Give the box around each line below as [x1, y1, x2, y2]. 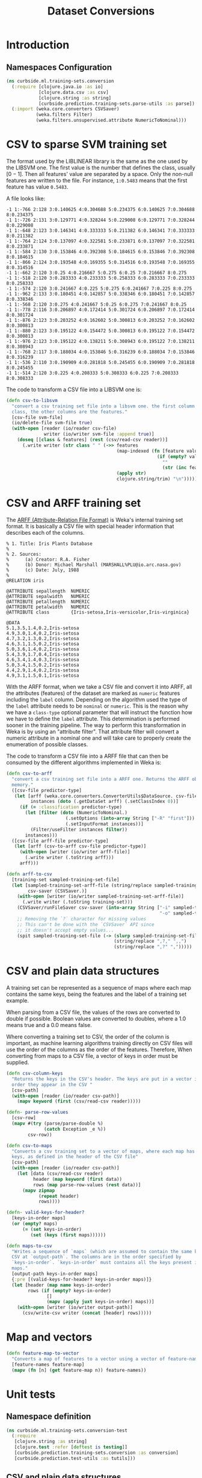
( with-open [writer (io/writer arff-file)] [19, 849, 130, 855]
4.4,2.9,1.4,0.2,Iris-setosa [6, 667, 79, 673]
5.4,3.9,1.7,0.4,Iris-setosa [6, 652, 79, 658]
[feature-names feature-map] [11, 1361, 85, 1368]
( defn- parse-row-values [6, 1109, 69, 1116]
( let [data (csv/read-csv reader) [17, 1171, 103, 1177]
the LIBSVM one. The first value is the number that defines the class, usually [6, 164, 195, 171]
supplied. [6, 1059, 29, 1066]
